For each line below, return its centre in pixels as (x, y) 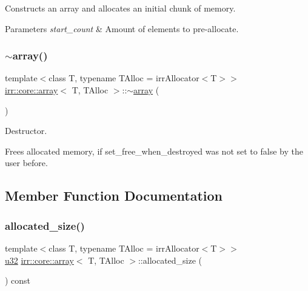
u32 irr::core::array (39, 260)
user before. (26, 163)
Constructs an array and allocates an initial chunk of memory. (120, 8)
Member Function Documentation (114, 196)
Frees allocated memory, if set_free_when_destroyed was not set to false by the (154, 151)
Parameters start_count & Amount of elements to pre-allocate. (122, 28)
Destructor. (26, 131)
